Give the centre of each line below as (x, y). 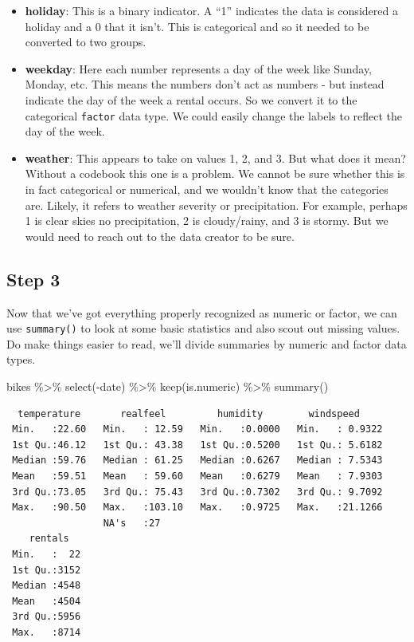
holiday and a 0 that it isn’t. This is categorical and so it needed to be (197, 26)
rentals (49, 539)
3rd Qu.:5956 (47, 617)
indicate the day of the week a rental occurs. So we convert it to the (191, 99)
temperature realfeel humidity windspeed (189, 414)
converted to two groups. (86, 42)
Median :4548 (47, 586)
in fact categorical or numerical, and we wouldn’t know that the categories (207, 189)
